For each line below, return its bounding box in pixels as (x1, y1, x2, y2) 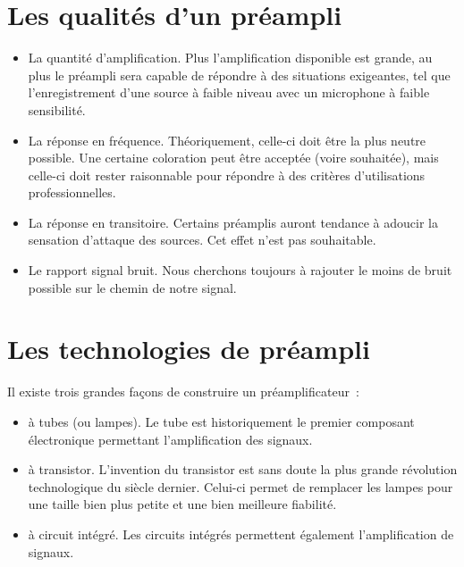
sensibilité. (28, 100, 86, 119)
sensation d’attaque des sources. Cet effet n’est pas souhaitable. (28, 230, 376, 249)
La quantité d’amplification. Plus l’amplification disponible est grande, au (28, 48, 433, 67)
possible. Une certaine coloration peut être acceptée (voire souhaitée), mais (28, 148, 439, 167)
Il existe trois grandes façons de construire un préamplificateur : (7, 382, 359, 401)
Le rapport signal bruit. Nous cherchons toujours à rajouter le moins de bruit (28, 261, 452, 279)
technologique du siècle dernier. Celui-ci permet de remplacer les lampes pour (28, 477, 453, 496)
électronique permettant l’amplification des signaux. (28, 429, 313, 448)
